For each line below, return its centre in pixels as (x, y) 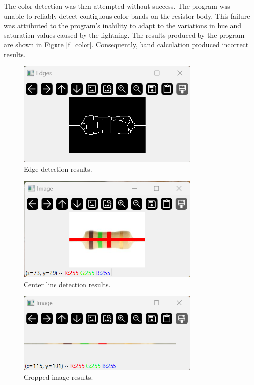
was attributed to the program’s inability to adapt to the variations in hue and (123, 25)
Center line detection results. (67, 284)
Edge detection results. (58, 169)
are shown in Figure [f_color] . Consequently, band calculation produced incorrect (126, 45)
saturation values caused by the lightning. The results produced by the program (124, 35)
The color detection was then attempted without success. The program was (117, 6)
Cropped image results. (58, 377)
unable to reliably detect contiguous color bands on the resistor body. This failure (127, 16)
